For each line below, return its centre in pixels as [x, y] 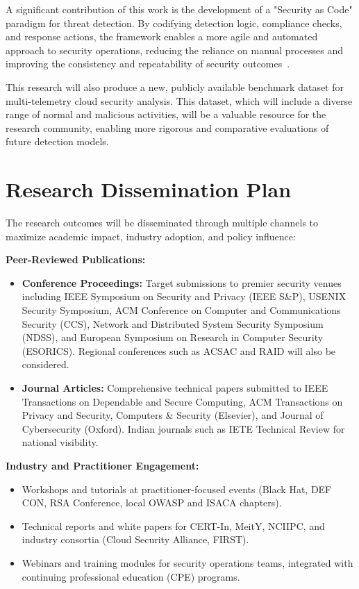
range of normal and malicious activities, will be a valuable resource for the [166, 114]
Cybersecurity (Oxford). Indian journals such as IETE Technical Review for [183, 428]
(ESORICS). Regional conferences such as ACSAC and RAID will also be [179, 350]
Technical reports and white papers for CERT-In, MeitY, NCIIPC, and [173, 525]
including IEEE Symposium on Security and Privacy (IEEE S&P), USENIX [184, 296]
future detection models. [57, 141]
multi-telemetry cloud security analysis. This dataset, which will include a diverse [179, 100]
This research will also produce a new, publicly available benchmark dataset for [175, 86]
